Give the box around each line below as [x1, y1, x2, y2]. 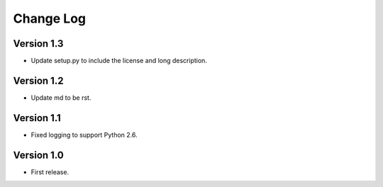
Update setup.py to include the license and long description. [30, 57, 207, 65]
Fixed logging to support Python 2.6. [30, 130, 138, 139]
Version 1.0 [13, 149, 64, 161]
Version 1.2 [13, 74, 64, 86]
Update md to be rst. [30, 93, 91, 102]
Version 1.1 [13, 112, 62, 124]
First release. [30, 167, 70, 176]
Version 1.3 [13, 38, 64, 50]
